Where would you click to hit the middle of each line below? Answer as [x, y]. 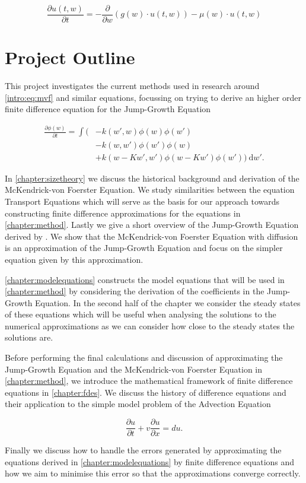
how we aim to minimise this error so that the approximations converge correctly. [153, 473]
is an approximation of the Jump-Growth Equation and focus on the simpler [144, 248]
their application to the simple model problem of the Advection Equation [138, 404]
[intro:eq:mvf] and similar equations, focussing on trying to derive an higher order [153, 97]
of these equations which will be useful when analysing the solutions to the [141, 314]
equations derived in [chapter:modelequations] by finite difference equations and [150, 461]
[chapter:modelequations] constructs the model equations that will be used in [145, 279]
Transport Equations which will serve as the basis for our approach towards [142, 201]
